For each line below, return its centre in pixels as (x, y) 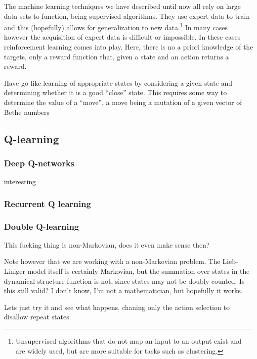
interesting (20, 181)
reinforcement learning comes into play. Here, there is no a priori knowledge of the (128, 47)
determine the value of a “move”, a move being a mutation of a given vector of (123, 102)
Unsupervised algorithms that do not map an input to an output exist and (128, 341)
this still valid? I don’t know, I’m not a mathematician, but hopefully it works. (123, 290)
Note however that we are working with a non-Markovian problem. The (112, 261)
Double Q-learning (42, 226)
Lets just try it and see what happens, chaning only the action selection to (117, 307)
